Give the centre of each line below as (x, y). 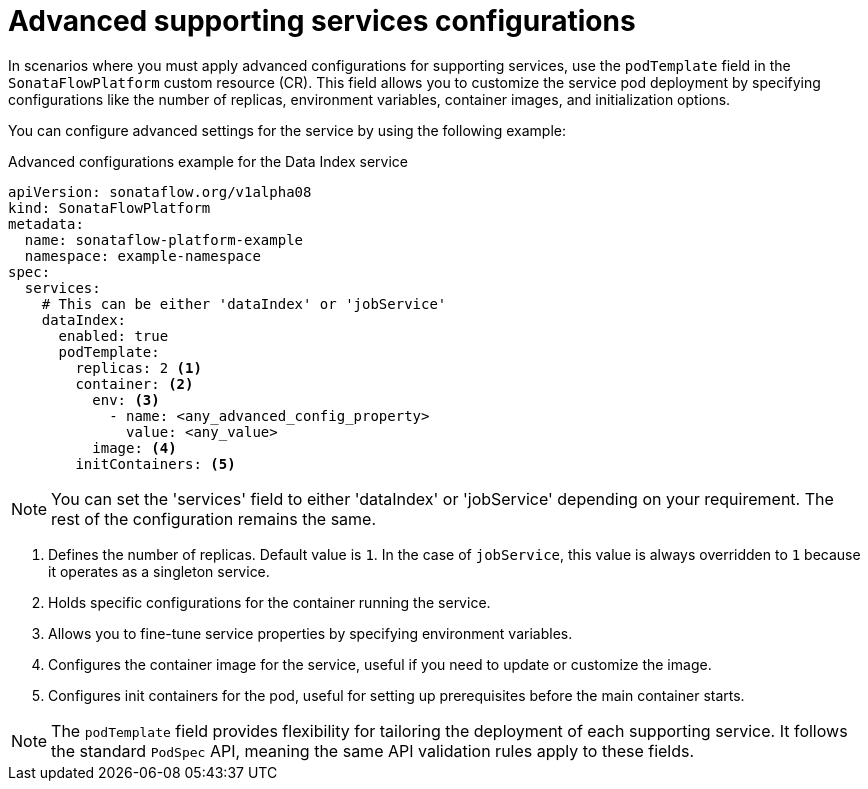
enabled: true (113, 335)
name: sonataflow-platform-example (164, 239)
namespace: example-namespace (142, 255)
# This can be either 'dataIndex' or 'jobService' (244, 303)
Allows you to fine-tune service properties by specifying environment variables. (310, 633)
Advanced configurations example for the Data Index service (208, 161)
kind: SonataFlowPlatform (109, 207)
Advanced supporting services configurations (322, 21)
